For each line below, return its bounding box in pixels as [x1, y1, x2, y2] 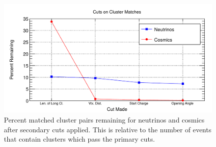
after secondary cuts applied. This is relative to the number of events [4, 124, 212, 134]
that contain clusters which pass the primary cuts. [4, 134, 155, 144]
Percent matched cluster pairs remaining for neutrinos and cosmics [4, 114, 205, 124]
